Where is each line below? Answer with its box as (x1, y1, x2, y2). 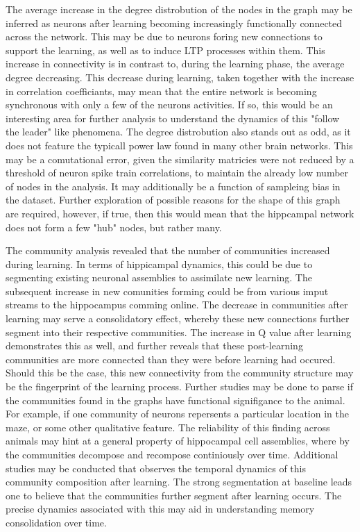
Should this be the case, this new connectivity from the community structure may (6, 365, 354, 380)
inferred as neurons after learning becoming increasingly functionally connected (6, 15, 343, 30)
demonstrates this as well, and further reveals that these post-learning (6, 338, 303, 353)
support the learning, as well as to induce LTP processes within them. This (6, 42, 325, 57)
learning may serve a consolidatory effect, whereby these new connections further (6, 311, 350, 326)
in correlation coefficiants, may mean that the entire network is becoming (6, 83, 317, 98)
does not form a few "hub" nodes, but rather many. (6, 219, 222, 234)
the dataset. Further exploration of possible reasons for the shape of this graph (6, 192, 341, 207)
